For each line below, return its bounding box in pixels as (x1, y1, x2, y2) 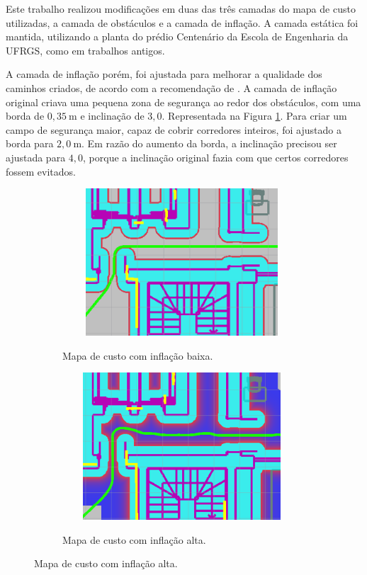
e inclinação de (80, 108, 145, 123)
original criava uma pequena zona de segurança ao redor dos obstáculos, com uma (6, 94, 361, 109)
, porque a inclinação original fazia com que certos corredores (83, 149, 349, 164)
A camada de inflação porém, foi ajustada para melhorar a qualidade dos (6, 67, 322, 81)
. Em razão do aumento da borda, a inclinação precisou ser (81, 136, 337, 151)
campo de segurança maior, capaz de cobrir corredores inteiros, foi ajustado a (6, 122, 341, 137)
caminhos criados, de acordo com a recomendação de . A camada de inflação (6, 80, 337, 95)
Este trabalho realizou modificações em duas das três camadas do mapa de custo (6, 1, 356, 16)
